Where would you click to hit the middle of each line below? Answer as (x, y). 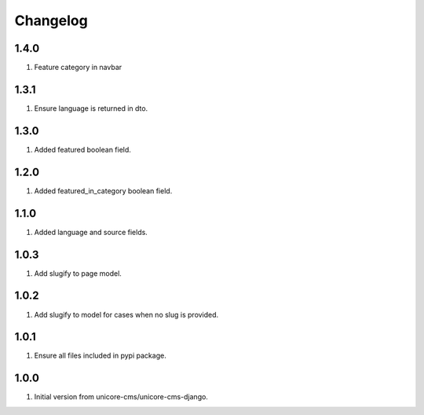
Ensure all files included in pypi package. (100, 356)
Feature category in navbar (78, 68)
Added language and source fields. (91, 232)
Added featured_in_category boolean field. (103, 191)
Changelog (51, 20)
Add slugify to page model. (78, 273)
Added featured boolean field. (82, 149)
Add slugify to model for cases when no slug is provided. (126, 314)
